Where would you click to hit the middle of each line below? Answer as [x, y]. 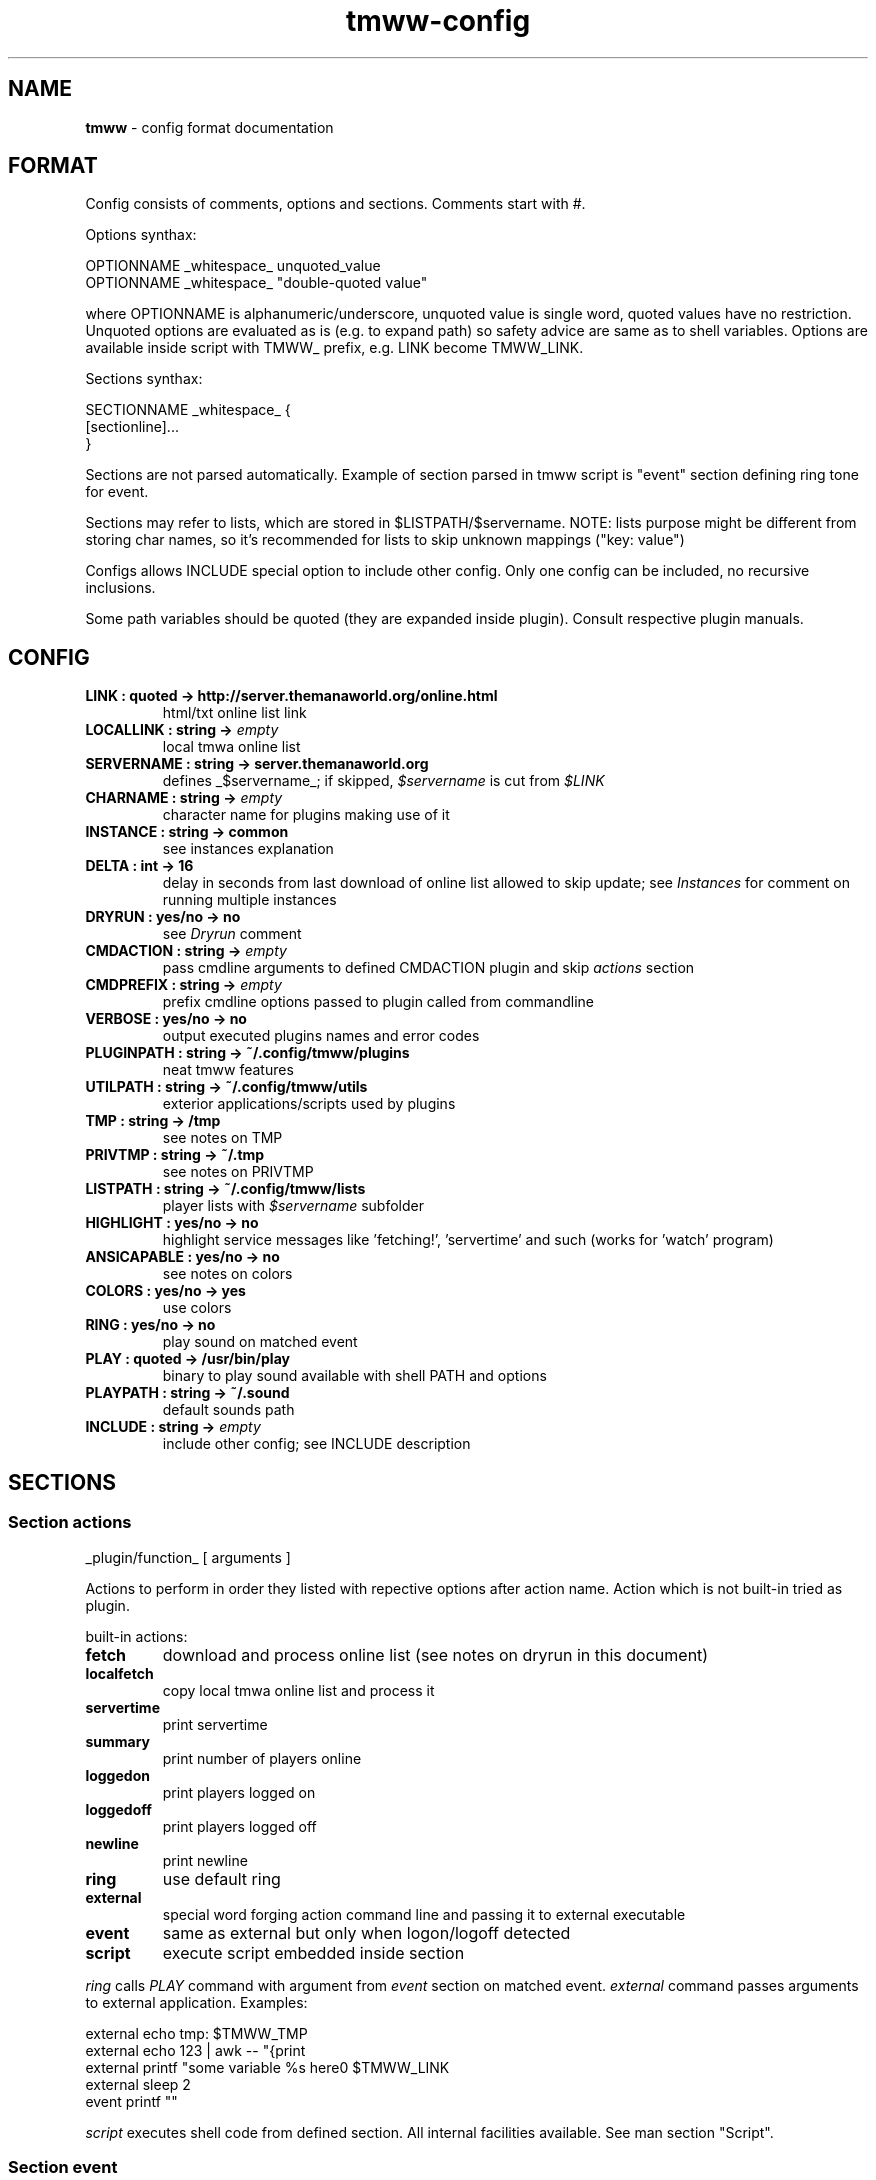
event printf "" [131, 2101]
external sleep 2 [138, 2084]
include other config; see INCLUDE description [316, 1444]
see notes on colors [227, 1274]
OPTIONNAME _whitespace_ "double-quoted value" [256, 283]
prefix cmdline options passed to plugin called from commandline [378, 1002]
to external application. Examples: [196, 2002]
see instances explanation [248, 849]
